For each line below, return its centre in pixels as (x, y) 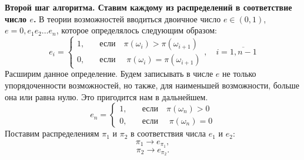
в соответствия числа (168, 133)
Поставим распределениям (52, 133)
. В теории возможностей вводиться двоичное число (127, 18)
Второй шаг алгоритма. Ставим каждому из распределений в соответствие (148, 7)
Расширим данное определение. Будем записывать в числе (109, 74)
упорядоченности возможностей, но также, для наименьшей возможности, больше (152, 85)
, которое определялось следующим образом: (136, 30)
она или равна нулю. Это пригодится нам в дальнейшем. (106, 96)
